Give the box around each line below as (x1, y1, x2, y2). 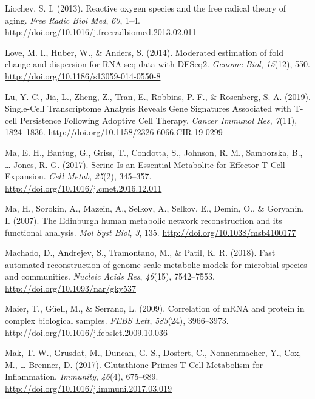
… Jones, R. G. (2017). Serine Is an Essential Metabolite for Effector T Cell (5, 158, 285, 170)
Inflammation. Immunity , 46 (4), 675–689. (5, 370, 158, 383)
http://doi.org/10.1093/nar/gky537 (5, 281, 136, 294)
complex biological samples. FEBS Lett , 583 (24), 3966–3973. (5, 314, 229, 327)
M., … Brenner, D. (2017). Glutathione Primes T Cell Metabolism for (5, 358, 263, 370)
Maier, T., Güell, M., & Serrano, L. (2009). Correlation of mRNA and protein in (5, 302, 305, 315)
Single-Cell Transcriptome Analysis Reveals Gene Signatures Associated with (5, 102, 291, 115)
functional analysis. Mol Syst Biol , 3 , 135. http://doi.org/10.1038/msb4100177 (5, 226, 296, 238)
